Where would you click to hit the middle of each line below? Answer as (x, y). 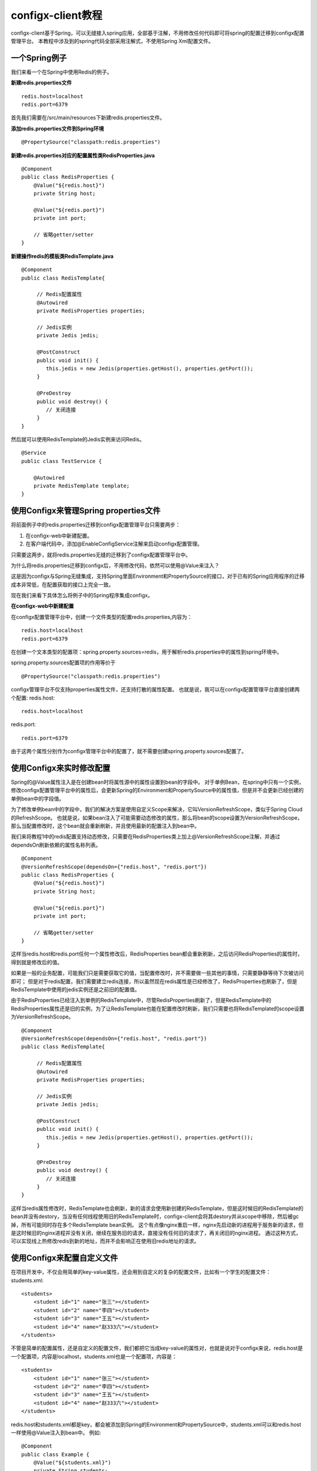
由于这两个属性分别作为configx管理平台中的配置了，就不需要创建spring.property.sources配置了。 (129, 751)
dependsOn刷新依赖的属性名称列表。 (56, 845)
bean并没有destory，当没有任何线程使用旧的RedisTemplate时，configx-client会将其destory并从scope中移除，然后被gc (155, 1217)
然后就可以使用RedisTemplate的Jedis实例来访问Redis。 (78, 440)
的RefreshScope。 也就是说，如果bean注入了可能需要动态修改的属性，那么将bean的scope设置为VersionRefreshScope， (157, 817)
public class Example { (55, 1454)
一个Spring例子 (39, 58)
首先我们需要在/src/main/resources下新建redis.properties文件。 (88, 118)
